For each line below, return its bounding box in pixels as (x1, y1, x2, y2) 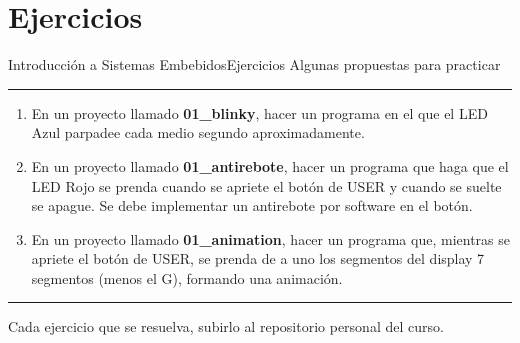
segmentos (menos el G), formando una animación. (31, 267, 343, 288)
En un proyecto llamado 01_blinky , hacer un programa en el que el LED (31, 102, 488, 123)
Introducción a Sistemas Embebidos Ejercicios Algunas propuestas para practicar (8, 54, 501, 75)
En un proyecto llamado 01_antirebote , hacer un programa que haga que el (31, 155, 509, 176)
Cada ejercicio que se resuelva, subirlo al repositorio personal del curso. (8, 316, 444, 337)
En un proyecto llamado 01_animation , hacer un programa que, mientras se (31, 228, 510, 249)
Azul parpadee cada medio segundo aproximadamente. (31, 122, 365, 143)
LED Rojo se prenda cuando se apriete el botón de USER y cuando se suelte (31, 175, 502, 196)
